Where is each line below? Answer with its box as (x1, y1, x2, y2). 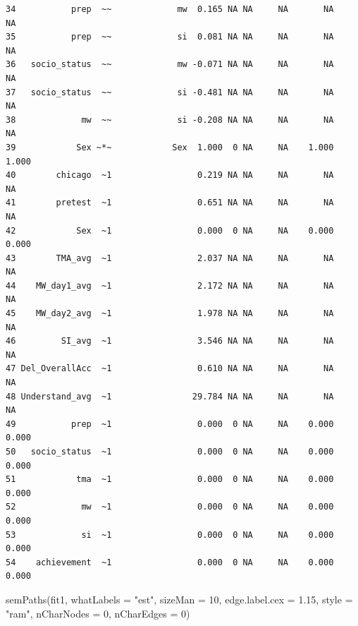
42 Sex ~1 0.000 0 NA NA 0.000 (6, 225, 334, 236)
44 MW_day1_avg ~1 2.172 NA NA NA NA (6, 280, 334, 291)
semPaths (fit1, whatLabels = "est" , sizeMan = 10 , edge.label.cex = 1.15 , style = (6, 591, 353, 606)
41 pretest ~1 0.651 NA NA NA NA (6, 198, 334, 208)
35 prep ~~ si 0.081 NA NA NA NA (6, 32, 334, 42)
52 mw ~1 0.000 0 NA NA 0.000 (6, 502, 334, 512)
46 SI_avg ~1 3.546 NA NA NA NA (6, 336, 334, 347)
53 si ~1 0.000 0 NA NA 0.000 (6, 529, 334, 540)
